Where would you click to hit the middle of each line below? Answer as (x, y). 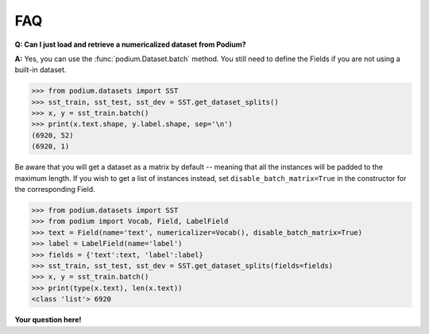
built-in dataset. (41, 70)
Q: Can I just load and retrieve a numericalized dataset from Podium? (130, 44)
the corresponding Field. (55, 190)
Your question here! (48, 320)
